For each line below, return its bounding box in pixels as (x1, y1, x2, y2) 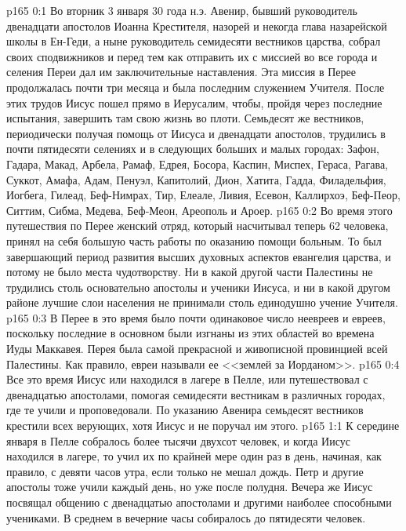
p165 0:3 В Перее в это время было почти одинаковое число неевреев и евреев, (6, 309, 386, 326)
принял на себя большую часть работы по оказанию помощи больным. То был (6, 232, 382, 249)
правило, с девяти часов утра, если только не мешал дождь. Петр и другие (6, 463, 364, 479)
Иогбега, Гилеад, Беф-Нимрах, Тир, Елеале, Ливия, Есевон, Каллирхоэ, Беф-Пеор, (6, 187, 401, 203)
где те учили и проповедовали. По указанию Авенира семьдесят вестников (6, 402, 364, 418)
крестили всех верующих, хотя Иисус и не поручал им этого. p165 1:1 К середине (6, 417, 400, 434)
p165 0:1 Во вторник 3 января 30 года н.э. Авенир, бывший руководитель (6, 2, 357, 18)
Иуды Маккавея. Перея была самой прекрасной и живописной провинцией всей (6, 340, 388, 357)
